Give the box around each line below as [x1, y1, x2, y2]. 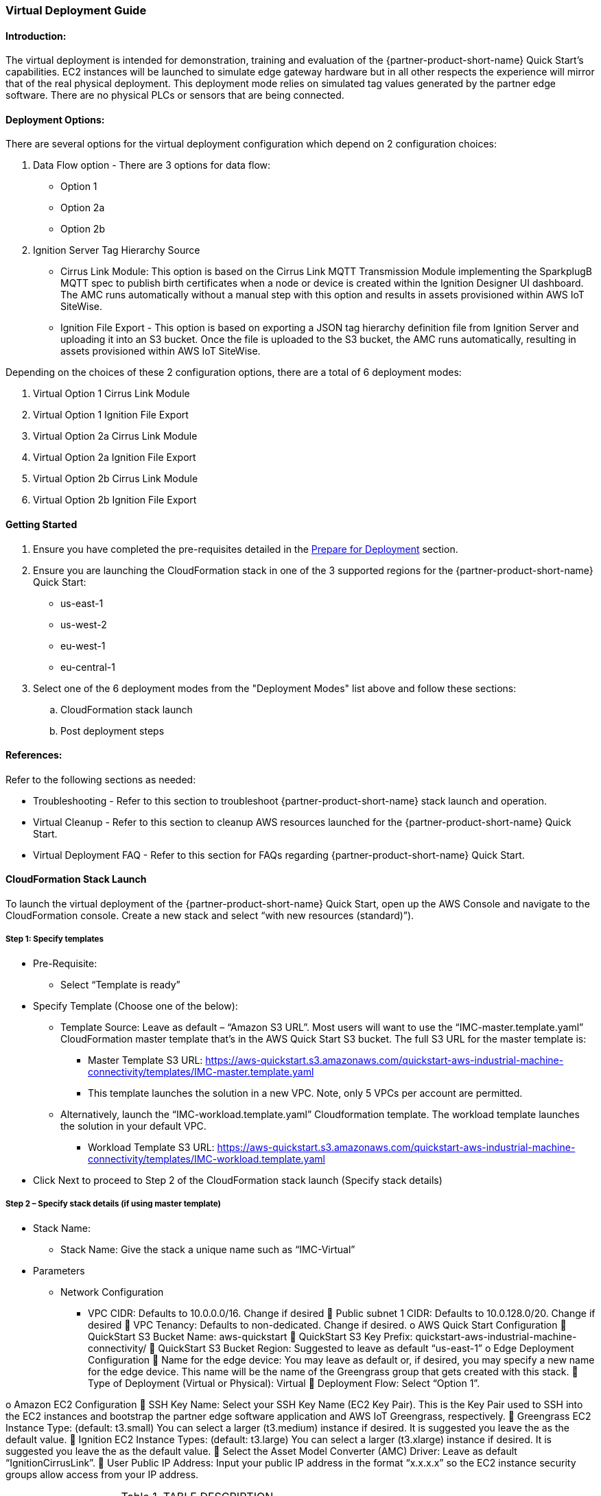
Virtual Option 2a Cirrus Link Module [33, 430, 198, 442]
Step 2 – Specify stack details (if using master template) [5, 1199, 221, 1209]
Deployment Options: [5, 113, 105, 126]
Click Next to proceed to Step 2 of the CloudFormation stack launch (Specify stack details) [33, 1174, 443, 1186]
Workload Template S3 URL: [88, 1141, 215, 1153]
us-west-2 [60, 618, 107, 630]
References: [5, 749, 62, 761]
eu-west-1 [60, 639, 106, 652]
